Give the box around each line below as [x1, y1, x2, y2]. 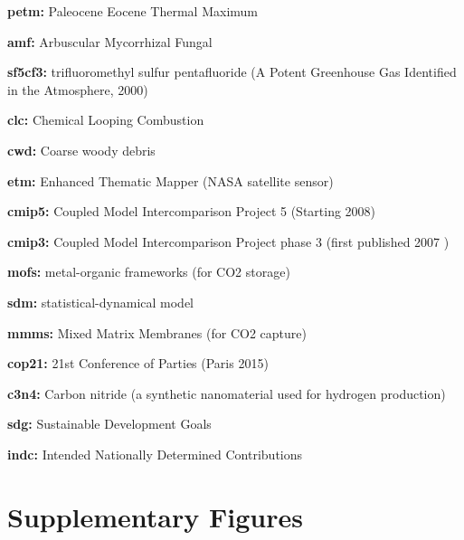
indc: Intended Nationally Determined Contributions [7, 444, 303, 463]
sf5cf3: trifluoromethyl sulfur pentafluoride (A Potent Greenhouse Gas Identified [7, 62, 457, 81]
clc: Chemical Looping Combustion [7, 110, 204, 129]
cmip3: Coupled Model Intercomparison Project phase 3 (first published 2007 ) [7, 232, 450, 251]
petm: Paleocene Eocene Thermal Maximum [7, 2, 258, 20]
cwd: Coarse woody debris [7, 140, 156, 159]
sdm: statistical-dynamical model [7, 292, 194, 311]
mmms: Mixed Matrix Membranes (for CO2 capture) [7, 323, 307, 342]
